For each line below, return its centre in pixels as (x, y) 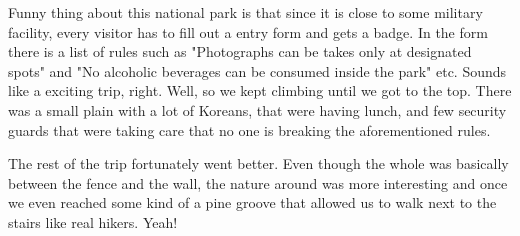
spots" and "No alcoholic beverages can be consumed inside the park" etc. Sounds (257, 70)
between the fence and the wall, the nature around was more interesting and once (258, 182)
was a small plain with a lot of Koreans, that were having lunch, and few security (257, 109)
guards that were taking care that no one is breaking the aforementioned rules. (249, 129)
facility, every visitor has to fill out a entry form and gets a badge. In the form (248, 31)
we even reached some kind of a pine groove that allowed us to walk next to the (252, 202)
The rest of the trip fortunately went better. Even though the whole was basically (258, 163)
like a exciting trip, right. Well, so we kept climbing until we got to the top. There (260, 90)
